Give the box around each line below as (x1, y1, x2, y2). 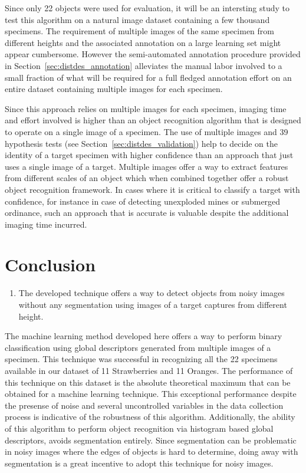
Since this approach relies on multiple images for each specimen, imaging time (5, 102, 287, 114)
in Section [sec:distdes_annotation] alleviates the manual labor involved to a (5, 59, 282, 71)
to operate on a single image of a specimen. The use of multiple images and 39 (5, 125, 288, 137)
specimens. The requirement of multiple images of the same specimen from (5, 25, 274, 37)
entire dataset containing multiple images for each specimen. (5, 83, 223, 95)
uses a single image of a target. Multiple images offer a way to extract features (5, 160, 288, 172)
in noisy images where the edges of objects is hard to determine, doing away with (5, 445, 298, 458)
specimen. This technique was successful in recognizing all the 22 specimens (5, 353, 278, 365)
